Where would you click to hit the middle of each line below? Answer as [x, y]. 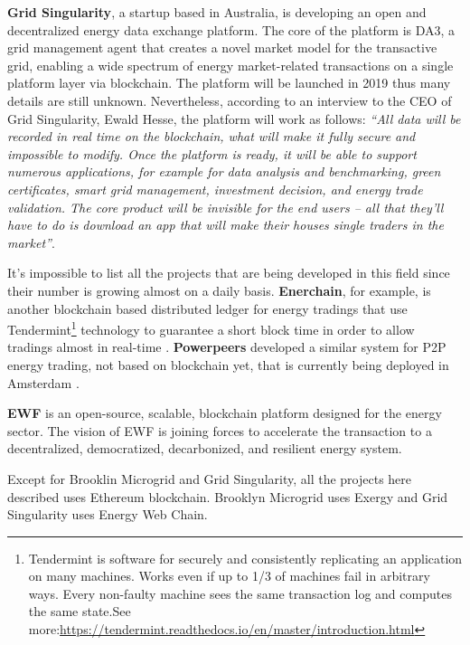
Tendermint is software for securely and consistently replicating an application [245, 558]
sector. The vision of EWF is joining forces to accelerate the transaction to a [220, 430]
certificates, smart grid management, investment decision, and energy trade [215, 189]
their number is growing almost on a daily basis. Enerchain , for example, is [219, 290]
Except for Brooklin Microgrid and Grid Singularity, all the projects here [210, 478]
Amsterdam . [43, 382]
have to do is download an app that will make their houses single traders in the [226, 225]
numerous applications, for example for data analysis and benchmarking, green [224, 171]
